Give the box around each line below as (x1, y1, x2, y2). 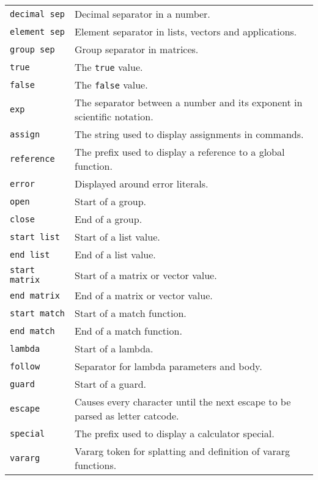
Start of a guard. (75, 377, 147, 391)
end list (10, 249, 50, 260)
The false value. (75, 78, 148, 92)
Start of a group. (75, 194, 147, 208)
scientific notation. (75, 109, 153, 123)
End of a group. (75, 212, 142, 226)
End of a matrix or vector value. (75, 288, 213, 302)
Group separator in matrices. (75, 42, 199, 56)
